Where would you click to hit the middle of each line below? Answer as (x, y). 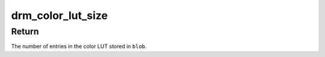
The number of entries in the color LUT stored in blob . (79, 46)
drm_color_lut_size (60, 15)
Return (25, 31)
